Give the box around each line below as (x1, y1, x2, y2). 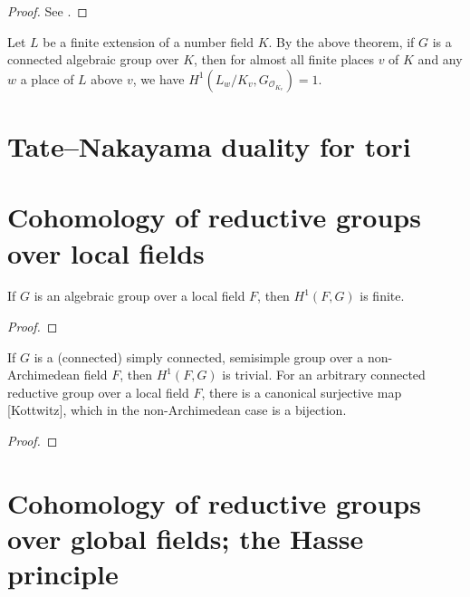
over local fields (7, 234, 205, 271)
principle (7, 555, 119, 592)
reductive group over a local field (7, 382, 189, 401)
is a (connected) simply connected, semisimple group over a (34, 347, 364, 366)
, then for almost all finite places (194, 50, 374, 69)
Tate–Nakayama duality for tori (7, 127, 411, 164)
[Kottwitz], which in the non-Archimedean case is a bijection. (7, 400, 347, 419)
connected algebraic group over (7, 50, 179, 69)
